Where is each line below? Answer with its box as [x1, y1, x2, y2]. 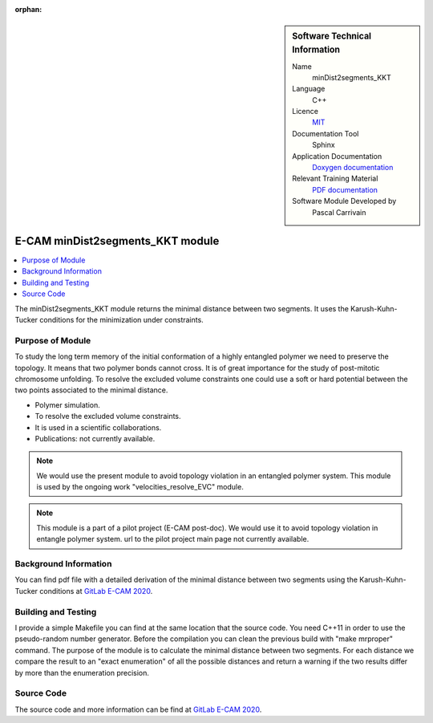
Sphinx [312, 140, 336, 150]
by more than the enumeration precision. [14, 668, 150, 677]
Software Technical [292, 30, 372, 42]
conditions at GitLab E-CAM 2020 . [39, 586, 153, 595]
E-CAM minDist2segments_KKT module [14, 234, 220, 248]
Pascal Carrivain [312, 207, 366, 217]
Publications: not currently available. [34, 433, 156, 443]
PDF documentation [312, 185, 378, 194]
